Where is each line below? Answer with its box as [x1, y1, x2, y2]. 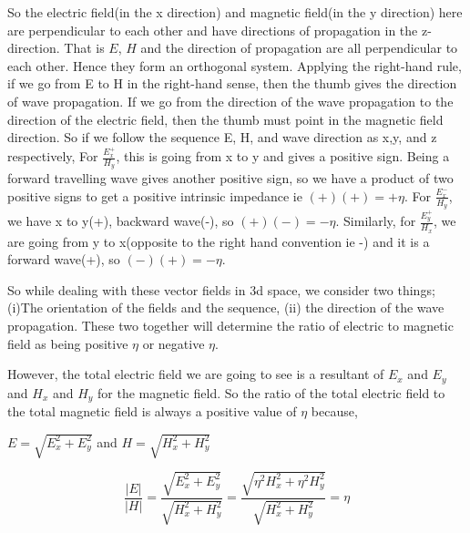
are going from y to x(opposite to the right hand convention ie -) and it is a [7, 231, 430, 251]
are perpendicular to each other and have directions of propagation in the [7, 20, 418, 39]
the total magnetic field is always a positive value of [7, 402, 297, 421]
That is [64, 38, 105, 57]
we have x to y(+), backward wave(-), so [7, 211, 234, 231]
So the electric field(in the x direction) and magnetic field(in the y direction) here [7, 3, 463, 21]
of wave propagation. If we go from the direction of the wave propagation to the [7, 91, 454, 110]
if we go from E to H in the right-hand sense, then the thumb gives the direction [7, 74, 457, 93]
